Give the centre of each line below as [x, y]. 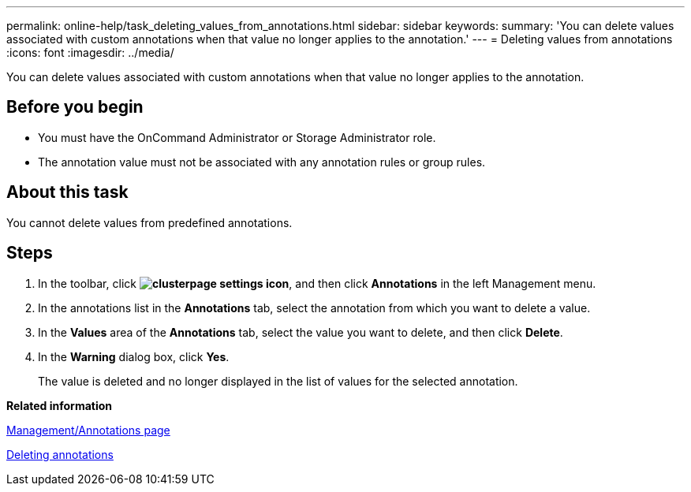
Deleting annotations [60, 454]
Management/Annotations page [88, 430]
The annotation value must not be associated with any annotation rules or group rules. [262, 162]
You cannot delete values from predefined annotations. [149, 222]
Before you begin [75, 107]
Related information [60, 405]
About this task [67, 192]
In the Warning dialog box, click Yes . [134, 356]
